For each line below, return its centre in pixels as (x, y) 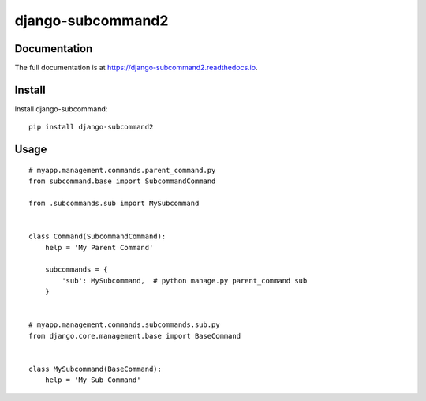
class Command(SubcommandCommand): (97, 236)
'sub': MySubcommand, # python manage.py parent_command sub (185, 281)
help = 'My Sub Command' (93, 380)
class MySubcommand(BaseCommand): (95, 369)
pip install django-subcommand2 (91, 127)
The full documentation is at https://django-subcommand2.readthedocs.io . (136, 68)
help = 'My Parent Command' (99, 247)
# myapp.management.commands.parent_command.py (122, 170)
